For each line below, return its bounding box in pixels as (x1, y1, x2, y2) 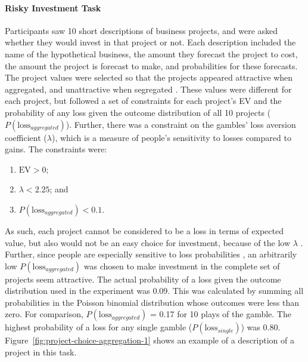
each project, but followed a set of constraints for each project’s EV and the (5, 94, 282, 107)
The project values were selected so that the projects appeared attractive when (5, 71, 293, 84)
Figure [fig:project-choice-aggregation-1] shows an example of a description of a (5, 334, 294, 346)
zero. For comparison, (5, 308, 83, 320)
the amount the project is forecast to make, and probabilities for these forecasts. (5, 59, 298, 72)
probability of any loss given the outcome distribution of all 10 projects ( (5, 106, 271, 118)
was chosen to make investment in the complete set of (83, 259, 280, 272)
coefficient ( (5, 131, 47, 143)
